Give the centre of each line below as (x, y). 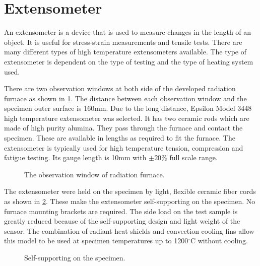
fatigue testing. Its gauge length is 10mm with (75, 157)
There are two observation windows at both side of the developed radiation (120, 88)
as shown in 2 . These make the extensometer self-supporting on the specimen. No (130, 201)
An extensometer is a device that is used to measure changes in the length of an (128, 32)
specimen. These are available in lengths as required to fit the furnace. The (120, 138)
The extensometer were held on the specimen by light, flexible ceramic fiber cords (130, 191)
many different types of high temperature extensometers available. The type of (125, 52)
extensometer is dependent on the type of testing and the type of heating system (129, 61)
